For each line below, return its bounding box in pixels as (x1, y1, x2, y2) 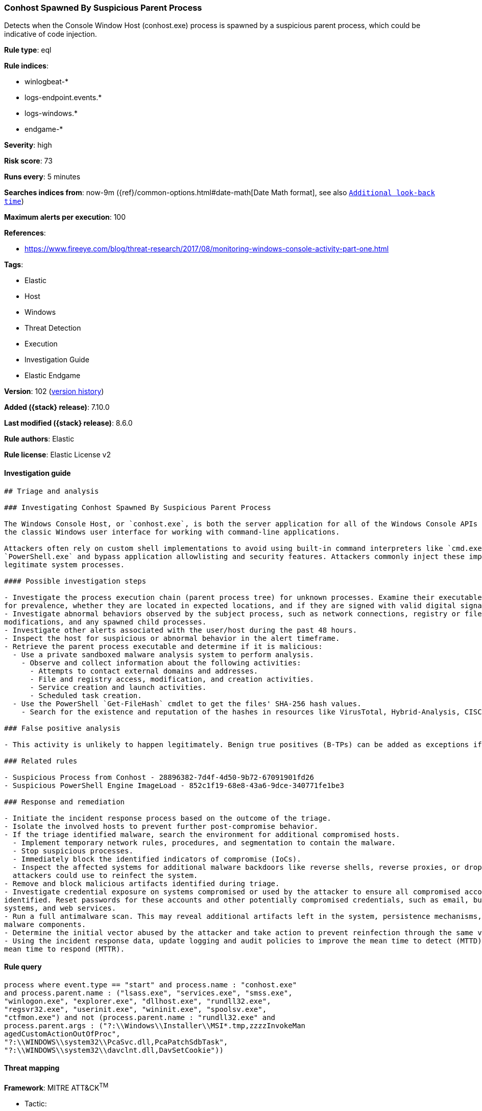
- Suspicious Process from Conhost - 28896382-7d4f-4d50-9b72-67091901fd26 (4, 773, 314, 781)
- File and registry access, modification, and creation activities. (30, 675, 314, 683)
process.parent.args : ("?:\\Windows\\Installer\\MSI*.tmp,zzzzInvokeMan (4, 1021, 306, 1030)
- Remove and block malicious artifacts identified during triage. (4, 879, 280, 888)
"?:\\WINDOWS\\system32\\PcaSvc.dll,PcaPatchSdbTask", (4, 1037, 228, 1046)
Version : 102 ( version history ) (4, 387, 104, 396)
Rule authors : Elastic (4, 434, 75, 444)
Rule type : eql (4, 45, 52, 55)
